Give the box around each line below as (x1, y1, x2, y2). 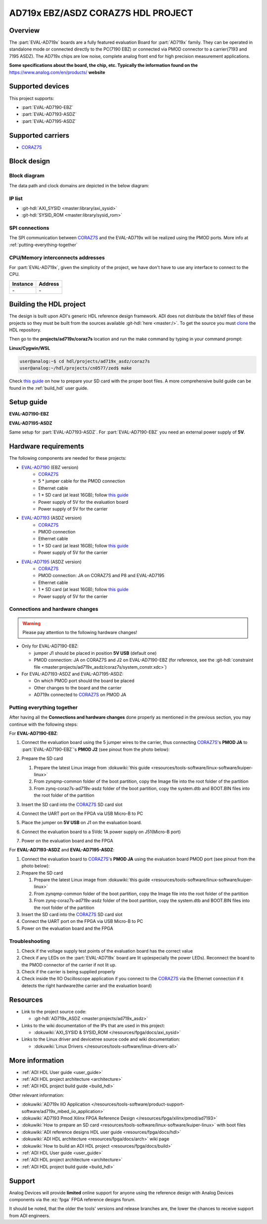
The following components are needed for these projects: (9, 455, 127, 461)
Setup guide (9, 398, 48, 406)
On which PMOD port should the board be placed (34, 678, 134, 684)
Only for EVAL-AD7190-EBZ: (21, 643, 79, 649)
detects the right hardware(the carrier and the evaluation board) (21, 982, 152, 988)
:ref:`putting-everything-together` (9, 242, 78, 248)
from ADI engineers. (9, 1213, 50, 1219)
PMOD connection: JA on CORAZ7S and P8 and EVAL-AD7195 (38, 573, 165, 579)
